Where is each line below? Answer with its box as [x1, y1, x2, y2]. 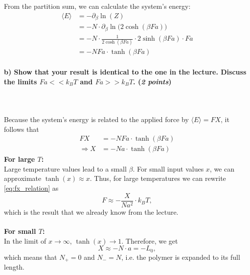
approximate [4, 173, 42, 183]
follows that [4, 124, 39, 134]
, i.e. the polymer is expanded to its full [121, 251, 240, 262]
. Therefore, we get [121, 235, 178, 246]
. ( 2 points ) [133, 76, 172, 86]
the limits [4, 76, 37, 86]
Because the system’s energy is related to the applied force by [4, 114, 189, 125]
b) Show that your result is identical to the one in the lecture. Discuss [4, 67, 247, 77]
